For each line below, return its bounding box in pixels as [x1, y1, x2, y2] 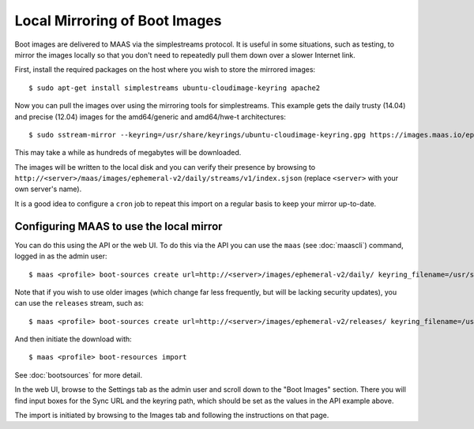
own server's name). [14, 184, 82, 194]
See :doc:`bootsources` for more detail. [14, 370, 142, 379]
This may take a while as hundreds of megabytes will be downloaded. [14, 148, 242, 157]
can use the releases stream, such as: [14, 299, 144, 308]
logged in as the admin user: [14, 251, 107, 261]
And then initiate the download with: [14, 334, 132, 344]
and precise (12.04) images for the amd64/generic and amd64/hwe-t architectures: [14, 111, 286, 122]
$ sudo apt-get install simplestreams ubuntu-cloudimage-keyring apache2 [28, 83, 321, 92]
